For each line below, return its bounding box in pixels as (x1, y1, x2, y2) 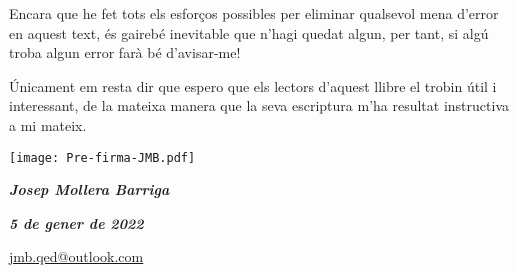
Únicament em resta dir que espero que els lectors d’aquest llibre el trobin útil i (9, 75, 497, 96)
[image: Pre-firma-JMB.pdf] (9, 150, 196, 165)
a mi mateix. (9, 114, 87, 135)
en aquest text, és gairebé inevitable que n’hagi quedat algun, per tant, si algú (9, 22, 489, 43)
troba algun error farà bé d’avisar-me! (9, 42, 241, 63)
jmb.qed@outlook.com (9, 246, 144, 267)
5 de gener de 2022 (9, 212, 144, 233)
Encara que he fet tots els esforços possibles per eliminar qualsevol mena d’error (9, 3, 499, 23)
